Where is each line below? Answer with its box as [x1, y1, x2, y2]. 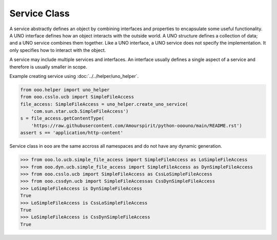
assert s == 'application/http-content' [20, 130, 123, 136]
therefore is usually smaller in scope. [9, 64, 87, 70]
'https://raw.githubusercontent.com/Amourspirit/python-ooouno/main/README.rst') [31, 123, 242, 128]
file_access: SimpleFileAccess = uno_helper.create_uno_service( [20, 101, 188, 107]
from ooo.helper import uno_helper [20, 87, 110, 92]
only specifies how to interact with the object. [9, 47, 106, 53]
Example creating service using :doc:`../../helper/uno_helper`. [9, 73, 139, 79]
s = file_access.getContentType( [20, 115, 105, 122]
